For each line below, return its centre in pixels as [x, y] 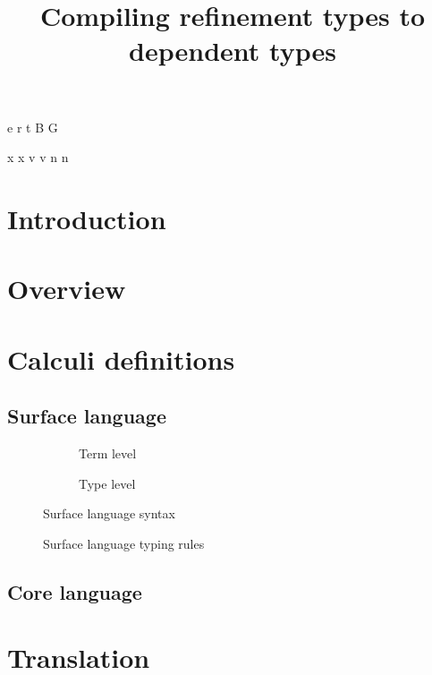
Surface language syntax [109, 513]
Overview [67, 289]
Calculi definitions [121, 359]
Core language [75, 591]
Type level [107, 483]
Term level [108, 453]
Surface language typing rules [124, 543]
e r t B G [33, 127]
